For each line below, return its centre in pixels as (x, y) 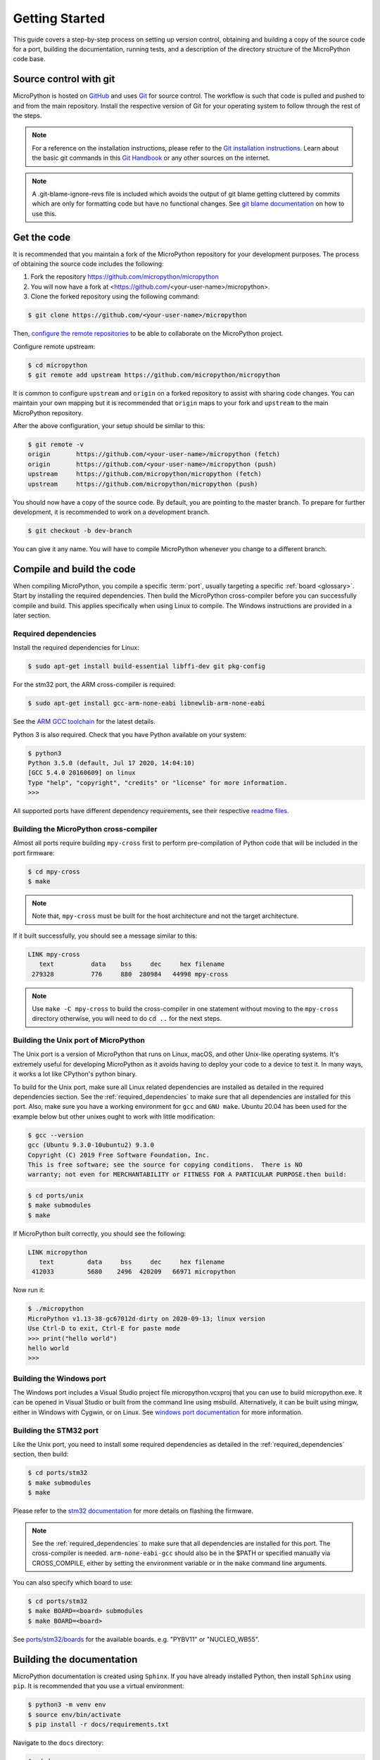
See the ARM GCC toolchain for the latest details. (84, 722)
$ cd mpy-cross (54, 872)
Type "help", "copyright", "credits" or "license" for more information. (158, 782)
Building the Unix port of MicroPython (79, 1041)
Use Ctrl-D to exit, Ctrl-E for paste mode (104, 1328)
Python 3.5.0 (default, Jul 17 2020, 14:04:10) (111, 763)
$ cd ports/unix (56, 1195)
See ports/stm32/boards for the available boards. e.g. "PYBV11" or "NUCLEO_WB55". (136, 1639)
